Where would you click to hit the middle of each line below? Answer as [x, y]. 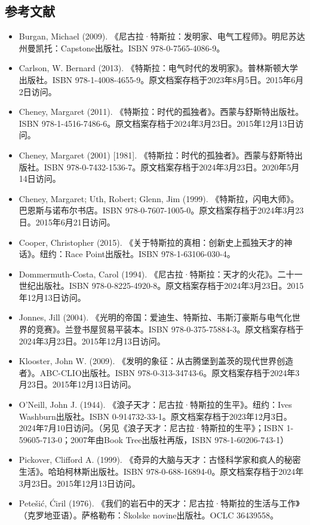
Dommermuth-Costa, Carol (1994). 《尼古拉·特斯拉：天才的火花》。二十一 [161, 274]
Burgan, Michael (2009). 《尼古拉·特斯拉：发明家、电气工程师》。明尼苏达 [162, 36]
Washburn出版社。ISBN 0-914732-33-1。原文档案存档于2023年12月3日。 [155, 416]
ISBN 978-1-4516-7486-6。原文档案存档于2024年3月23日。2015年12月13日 [157, 123]
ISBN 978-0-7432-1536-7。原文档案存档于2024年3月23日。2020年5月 [172, 167]
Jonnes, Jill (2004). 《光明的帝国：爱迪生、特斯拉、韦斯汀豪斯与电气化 [155, 317]
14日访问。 [40, 178]
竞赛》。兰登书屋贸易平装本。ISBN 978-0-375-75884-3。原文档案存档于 [170, 329]
